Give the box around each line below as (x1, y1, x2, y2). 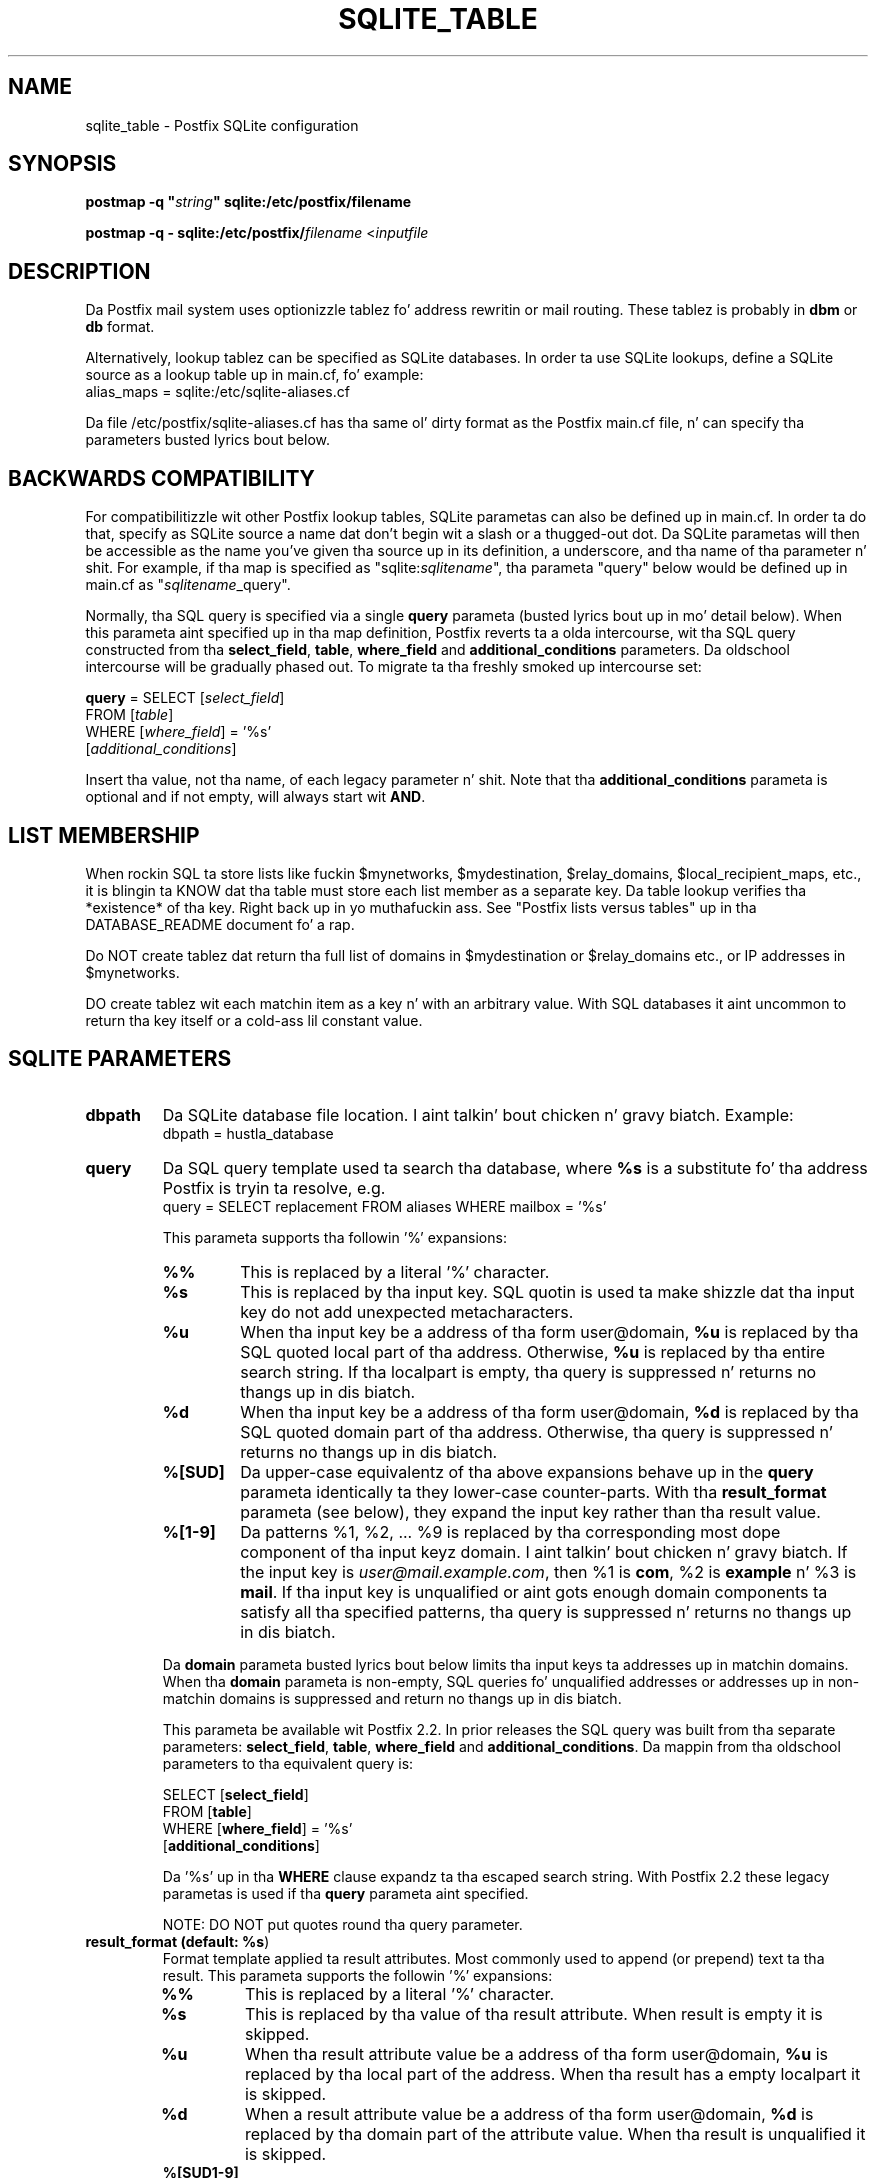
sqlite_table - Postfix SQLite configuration (85, 116, 359, 134)
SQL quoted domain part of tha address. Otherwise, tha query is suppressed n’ (240, 1421, 833, 1442)
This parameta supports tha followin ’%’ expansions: (162, 1228, 507, 1246)
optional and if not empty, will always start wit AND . (85, 788, 426, 806)
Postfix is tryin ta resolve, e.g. (162, 1177, 386, 1198)
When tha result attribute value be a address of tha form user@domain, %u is (244, 2043, 829, 2064)
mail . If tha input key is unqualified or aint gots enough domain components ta (240, 1581, 828, 1602)
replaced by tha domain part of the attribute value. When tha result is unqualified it (244, 2123, 866, 2144)
